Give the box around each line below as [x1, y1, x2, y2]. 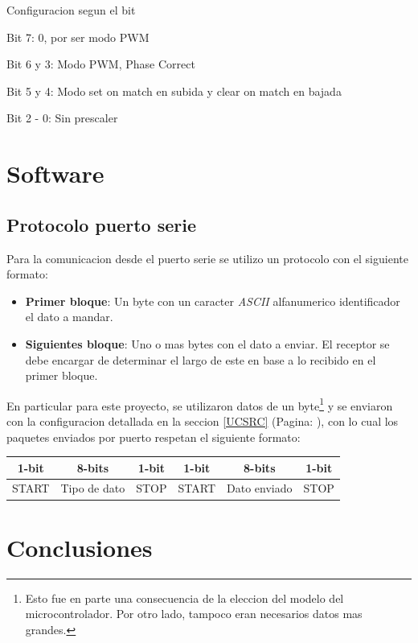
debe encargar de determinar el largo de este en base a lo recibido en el [25, 351, 376, 368]
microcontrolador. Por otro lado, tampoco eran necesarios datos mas [25, 605, 363, 622]
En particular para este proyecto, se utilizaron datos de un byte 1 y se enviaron [6, 394, 393, 414]
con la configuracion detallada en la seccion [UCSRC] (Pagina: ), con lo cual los [6, 412, 399, 429]
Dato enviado [227, 480, 293, 497]
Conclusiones [6, 530, 153, 563]
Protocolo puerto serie [6, 212, 196, 237]
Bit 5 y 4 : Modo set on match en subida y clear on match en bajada [6, 82, 342, 99]
